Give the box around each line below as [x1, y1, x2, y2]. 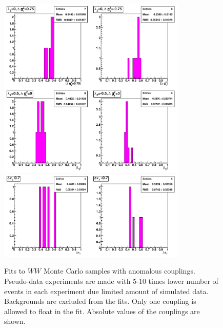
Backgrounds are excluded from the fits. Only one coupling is [4, 296, 196, 306]
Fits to [4, 265, 26, 276]
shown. [4, 316, 26, 326]
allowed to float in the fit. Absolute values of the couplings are [4, 305, 200, 316]
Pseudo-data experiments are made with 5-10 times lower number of [4, 276, 218, 286]
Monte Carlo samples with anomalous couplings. [43, 265, 195, 276]
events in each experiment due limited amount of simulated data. [4, 285, 209, 296]
